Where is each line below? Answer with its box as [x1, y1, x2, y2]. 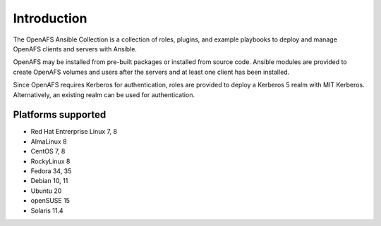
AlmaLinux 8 [30, 137, 67, 146]
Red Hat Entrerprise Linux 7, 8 [30, 127, 118, 136]
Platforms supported [13, 109, 107, 121]
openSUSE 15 [30, 196, 71, 205]
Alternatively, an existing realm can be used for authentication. [13, 90, 195, 99]
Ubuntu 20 [30, 187, 62, 195]
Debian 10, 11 [30, 177, 68, 185]
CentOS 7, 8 [30, 147, 66, 156]
